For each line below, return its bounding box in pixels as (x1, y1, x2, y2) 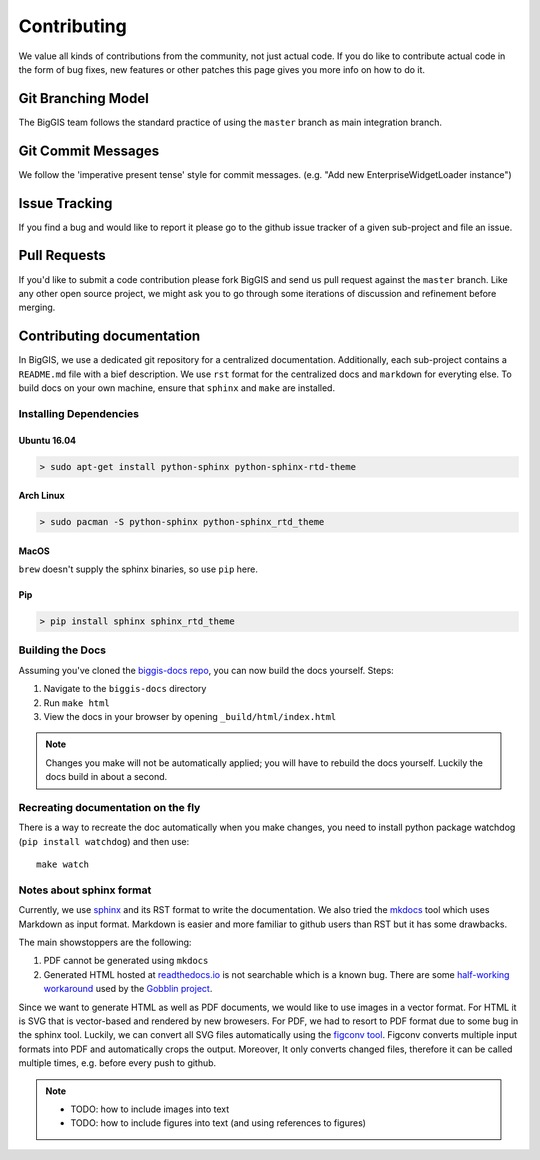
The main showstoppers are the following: (18, 936, 192, 949)
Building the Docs (18, 643, 107, 657)
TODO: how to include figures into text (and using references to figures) (70, 1117, 367, 1129)
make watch (36, 859, 90, 870)
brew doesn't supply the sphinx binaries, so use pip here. (18, 563, 259, 575)
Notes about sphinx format (18, 883, 152, 897)
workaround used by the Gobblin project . (43, 983, 213, 995)
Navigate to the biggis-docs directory (43, 683, 207, 695)
